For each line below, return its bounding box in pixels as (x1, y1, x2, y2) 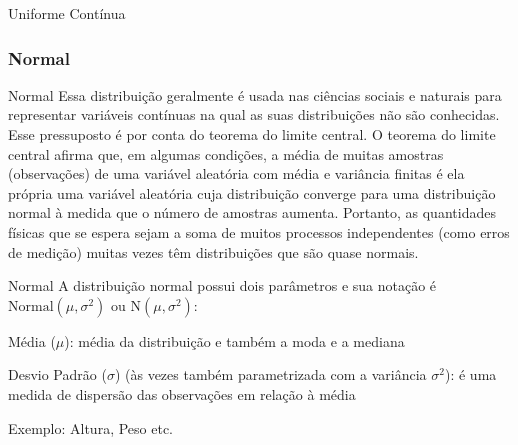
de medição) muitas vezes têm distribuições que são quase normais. (8, 241, 419, 262)
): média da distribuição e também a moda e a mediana (64, 330, 405, 351)
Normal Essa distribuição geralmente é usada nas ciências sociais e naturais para (8, 84, 502, 105)
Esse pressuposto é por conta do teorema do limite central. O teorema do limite (8, 124, 496, 144)
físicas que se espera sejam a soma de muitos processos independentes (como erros (8, 221, 510, 242)
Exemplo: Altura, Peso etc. (8, 417, 174, 438)
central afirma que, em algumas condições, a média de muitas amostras (8, 143, 444, 164)
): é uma (444, 364, 497, 385)
